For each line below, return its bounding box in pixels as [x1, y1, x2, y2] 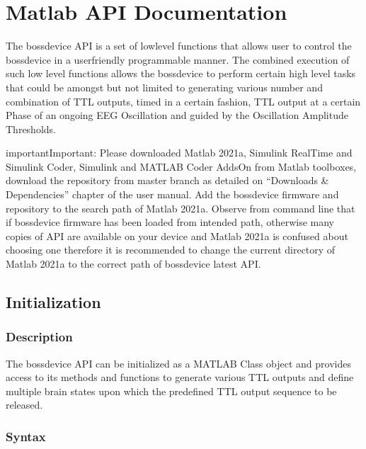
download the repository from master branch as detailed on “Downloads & [6, 173, 329, 188]
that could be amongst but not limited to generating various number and [6, 79, 323, 94]
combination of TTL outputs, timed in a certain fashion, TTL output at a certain [6, 93, 361, 108]
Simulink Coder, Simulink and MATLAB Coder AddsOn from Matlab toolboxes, [6, 159, 357, 174]
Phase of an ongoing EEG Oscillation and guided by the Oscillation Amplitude [6, 108, 348, 123]
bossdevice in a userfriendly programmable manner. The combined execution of [6, 52, 350, 67]
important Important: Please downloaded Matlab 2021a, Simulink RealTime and [6, 145, 353, 160]
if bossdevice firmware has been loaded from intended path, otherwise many [6, 215, 335, 229]
